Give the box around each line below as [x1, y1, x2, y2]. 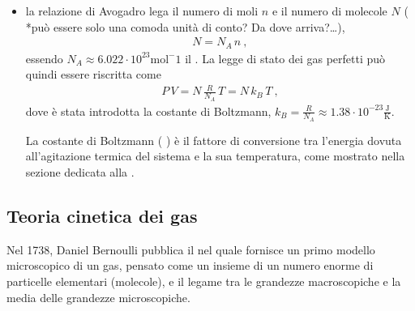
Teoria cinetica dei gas [6, 203, 198, 228]
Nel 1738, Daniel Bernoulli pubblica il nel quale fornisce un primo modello [6, 241, 375, 258]
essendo [25, 49, 63, 66]
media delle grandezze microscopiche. [6, 288, 190, 305]
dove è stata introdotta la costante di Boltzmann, [25, 102, 272, 119]
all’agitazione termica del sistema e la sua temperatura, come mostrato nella [25, 147, 405, 164]
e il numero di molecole [272, 2, 387, 19]
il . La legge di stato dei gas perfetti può [185, 49, 386, 66]
